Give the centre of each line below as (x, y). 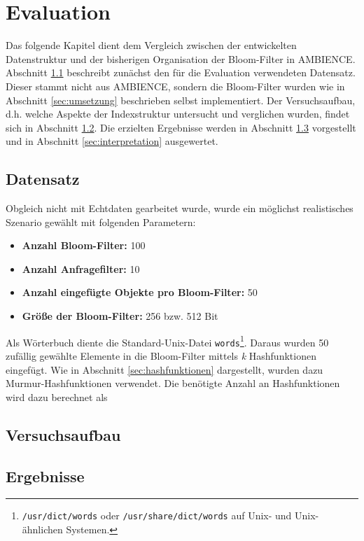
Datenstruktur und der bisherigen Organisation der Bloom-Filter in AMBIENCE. (181, 58)
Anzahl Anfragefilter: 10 (81, 268)
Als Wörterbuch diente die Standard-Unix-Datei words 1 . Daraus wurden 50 (167, 341)
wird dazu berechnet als (57, 396)
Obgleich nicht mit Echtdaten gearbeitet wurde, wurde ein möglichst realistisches (180, 208)
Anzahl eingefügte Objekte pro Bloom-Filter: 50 (140, 292)
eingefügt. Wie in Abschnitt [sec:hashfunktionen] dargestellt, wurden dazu (164, 369)
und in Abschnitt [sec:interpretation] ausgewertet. (112, 141)
